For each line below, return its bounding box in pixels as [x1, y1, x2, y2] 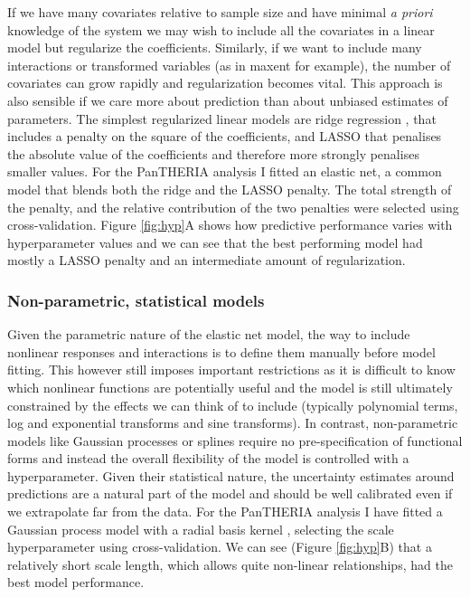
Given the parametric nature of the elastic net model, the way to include [7, 325, 410, 344]
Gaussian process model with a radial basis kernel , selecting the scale [7, 519, 394, 538]
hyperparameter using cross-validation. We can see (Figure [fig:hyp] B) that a [7, 537, 432, 556]
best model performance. [7, 573, 145, 592]
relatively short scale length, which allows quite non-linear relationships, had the [7, 554, 453, 573]
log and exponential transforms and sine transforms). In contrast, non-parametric [7, 413, 458, 432]
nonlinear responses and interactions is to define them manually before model [7, 342, 436, 361]
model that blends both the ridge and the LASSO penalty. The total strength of [7, 179, 452, 198]
